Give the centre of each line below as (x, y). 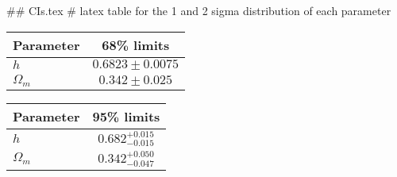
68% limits (136, 44)
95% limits (126, 116)
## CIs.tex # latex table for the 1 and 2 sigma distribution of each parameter (199, 10)
